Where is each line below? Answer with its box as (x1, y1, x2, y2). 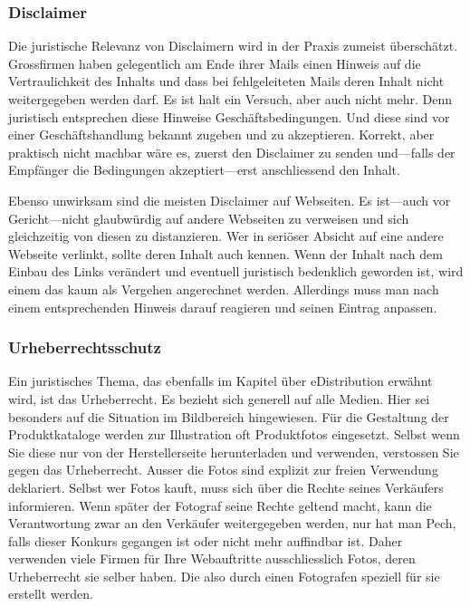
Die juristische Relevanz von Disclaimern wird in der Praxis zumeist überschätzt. (8, 36, 458, 55)
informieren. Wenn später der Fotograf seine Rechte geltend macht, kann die (8, 495, 432, 515)
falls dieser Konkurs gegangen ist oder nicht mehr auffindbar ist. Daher (8, 531, 403, 550)
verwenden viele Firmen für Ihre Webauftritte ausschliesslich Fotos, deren (8, 549, 416, 568)
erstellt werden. (8, 584, 93, 603)
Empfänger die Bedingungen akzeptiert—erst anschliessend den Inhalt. (8, 160, 400, 179)
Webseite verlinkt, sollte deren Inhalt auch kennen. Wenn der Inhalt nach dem (8, 244, 443, 263)
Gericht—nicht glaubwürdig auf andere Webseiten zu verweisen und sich (8, 208, 409, 227)
